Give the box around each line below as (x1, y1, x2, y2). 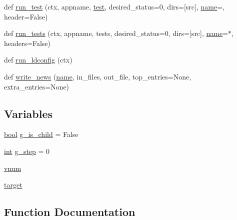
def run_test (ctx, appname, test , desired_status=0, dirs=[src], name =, (4, 1, 224, 11)
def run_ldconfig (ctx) (4, 54, 72, 65)
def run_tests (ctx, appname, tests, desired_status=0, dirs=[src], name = (4, 28, 228, 38)
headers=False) (4, 37, 50, 48)
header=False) (4, 11, 48, 21)
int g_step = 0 (4, 145, 50, 156)
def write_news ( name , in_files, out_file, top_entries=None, (4, 71, 191, 81)
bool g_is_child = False (4, 129, 78, 139)
